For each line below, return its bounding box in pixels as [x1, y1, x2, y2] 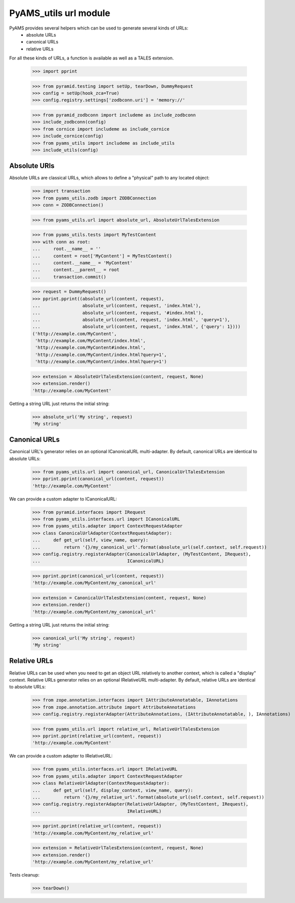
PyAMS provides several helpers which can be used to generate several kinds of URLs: [9, 25, 188, 31]
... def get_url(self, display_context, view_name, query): [32, 787, 193, 793]
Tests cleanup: [9, 872, 39, 878]
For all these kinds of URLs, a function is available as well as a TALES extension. [9, 55, 174, 61]
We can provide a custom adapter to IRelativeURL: [9, 753, 113, 759]
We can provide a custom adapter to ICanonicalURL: [9, 495, 117, 502]
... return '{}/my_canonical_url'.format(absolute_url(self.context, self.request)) [32, 544, 267, 550]
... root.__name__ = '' [32, 246, 101, 252]
